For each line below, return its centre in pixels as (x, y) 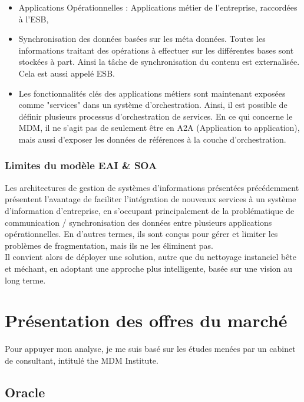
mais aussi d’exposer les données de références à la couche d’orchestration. (152, 139)
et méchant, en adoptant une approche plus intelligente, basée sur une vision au (149, 268)
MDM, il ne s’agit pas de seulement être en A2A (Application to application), (159, 128)
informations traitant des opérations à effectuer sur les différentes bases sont (156, 50)
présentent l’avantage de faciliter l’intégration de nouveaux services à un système (151, 199)
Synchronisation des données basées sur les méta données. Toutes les (142, 39)
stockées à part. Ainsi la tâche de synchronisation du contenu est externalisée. (159, 62)
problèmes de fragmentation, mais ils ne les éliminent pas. (109, 245)
